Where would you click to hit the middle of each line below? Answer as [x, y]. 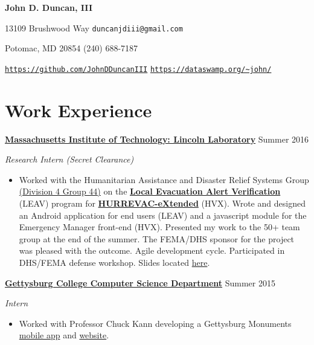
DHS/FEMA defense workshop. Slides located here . [114, 262]
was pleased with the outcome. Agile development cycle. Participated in [152, 250]
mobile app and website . [64, 335]
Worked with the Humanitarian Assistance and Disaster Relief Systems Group [164, 179]
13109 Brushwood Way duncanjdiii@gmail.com [94, 27]
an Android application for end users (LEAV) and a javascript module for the [163, 215]
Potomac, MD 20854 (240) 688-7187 [72, 48]
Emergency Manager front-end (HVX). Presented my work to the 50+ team [159, 227]
